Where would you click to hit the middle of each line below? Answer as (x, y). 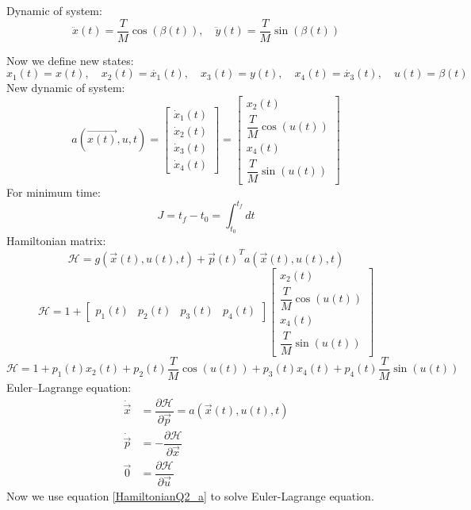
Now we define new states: (70, 60)
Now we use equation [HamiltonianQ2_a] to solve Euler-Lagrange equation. (190, 496)
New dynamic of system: (66, 88)
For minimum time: (54, 192)
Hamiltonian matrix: (56, 241)
